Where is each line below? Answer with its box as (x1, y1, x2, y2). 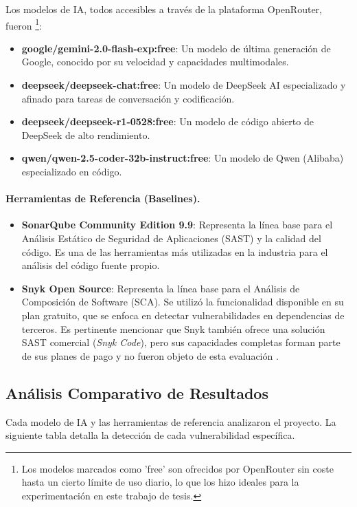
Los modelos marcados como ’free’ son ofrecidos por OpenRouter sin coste (21, 461, 334, 475)
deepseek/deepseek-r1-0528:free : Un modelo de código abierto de (21, 114, 314, 129)
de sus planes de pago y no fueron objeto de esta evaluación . (21, 348, 279, 363)
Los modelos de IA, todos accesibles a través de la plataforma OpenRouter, (5, 2, 322, 16)
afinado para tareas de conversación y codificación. (21, 91, 235, 105)
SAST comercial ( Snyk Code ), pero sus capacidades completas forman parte (21, 335, 341, 349)
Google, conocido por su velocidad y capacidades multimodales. (21, 54, 289, 69)
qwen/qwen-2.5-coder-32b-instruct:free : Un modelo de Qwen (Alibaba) (21, 151, 344, 165)
